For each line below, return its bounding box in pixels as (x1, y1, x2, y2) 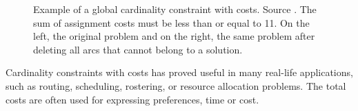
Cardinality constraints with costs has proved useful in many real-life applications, (6, 65, 353, 79)
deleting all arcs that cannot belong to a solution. (33, 42, 243, 56)
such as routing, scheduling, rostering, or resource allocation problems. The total (6, 78, 346, 92)
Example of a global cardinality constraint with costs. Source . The (33, 2, 317, 16)
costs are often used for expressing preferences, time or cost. (6, 92, 259, 106)
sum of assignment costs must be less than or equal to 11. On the (33, 15, 310, 29)
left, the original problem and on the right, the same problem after (33, 29, 315, 43)
